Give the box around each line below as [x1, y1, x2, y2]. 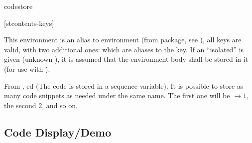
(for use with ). [4, 63, 50, 74]
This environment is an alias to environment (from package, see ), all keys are [4, 34, 242, 45]
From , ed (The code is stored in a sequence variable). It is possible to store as [4, 80, 244, 91]
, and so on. [42, 100, 78, 110]
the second [4, 100, 36, 110]
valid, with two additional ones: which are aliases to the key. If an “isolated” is [4, 44, 244, 54]
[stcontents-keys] [4, 17, 54, 28]
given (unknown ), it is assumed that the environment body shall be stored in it [4, 54, 249, 64]
